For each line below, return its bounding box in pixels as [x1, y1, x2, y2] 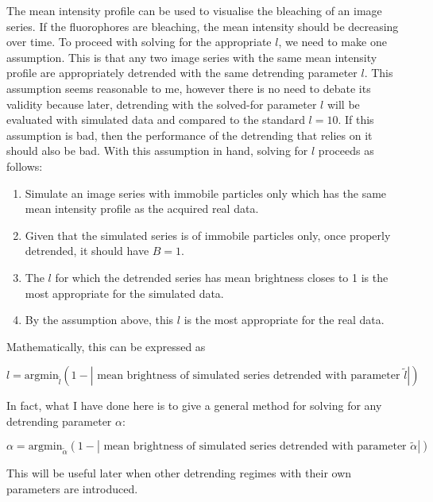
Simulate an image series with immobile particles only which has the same [25, 184, 387, 201]
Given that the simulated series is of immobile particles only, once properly [25, 226, 391, 243]
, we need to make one [278, 33, 387, 50]
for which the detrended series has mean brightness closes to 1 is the [55, 268, 389, 285]
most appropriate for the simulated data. [25, 284, 224, 301]
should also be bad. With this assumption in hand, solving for [6, 142, 308, 159]
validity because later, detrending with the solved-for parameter [6, 95, 317, 112]
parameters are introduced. [6, 480, 138, 496]
